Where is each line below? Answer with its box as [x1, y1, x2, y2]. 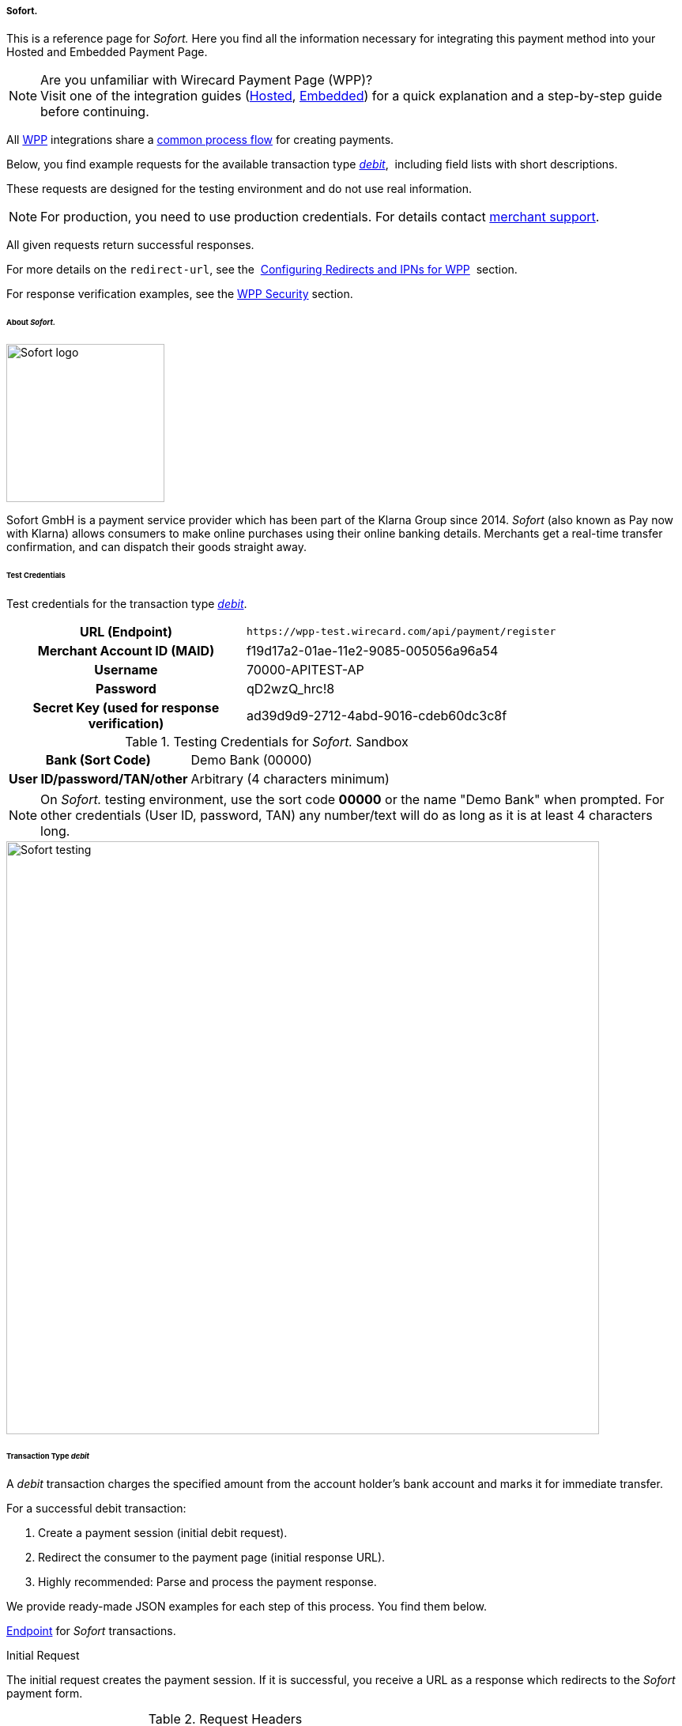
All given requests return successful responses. [6, 238, 254, 252]
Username [94, 661, 158, 678]
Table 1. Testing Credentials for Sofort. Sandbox [125, 733, 409, 750]
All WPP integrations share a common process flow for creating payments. [6, 133, 394, 147]
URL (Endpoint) [79, 623, 172, 640]
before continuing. [40, 104, 149, 120]
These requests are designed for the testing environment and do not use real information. [6, 182, 473, 196]
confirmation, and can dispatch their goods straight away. [6, 540, 307, 554]
